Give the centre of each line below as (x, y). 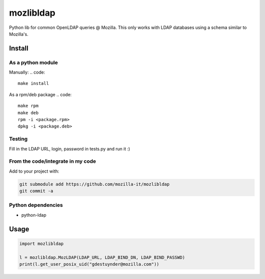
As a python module (34, 62)
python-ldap (34, 215)
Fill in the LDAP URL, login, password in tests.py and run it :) (69, 149)
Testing (18, 139)
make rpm (28, 106)
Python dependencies (36, 205)
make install (33, 84)
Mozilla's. (19, 34)
